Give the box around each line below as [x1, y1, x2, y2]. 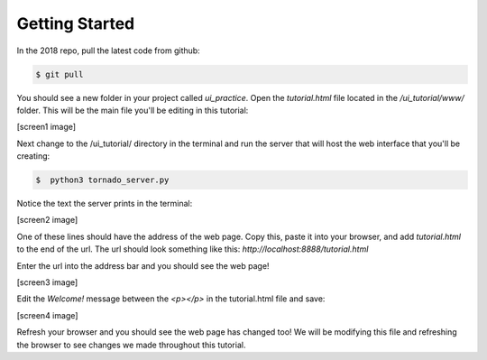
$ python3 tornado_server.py [35, 175, 170, 185]
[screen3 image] [16, 277, 78, 288]
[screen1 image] [16, 122, 77, 133]
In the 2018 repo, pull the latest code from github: [16, 45, 200, 56]
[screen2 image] [16, 215, 78, 226]
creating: [16, 151, 51, 162]
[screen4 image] [16, 309, 78, 320]
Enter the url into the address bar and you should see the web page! [16, 260, 270, 271]
